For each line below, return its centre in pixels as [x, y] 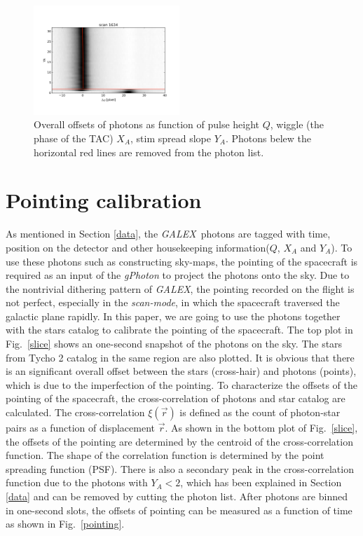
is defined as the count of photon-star [260, 412]
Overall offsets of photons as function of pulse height [147, 124]
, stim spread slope [171, 138]
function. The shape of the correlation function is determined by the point [165, 455]
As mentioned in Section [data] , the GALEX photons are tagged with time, [168, 234]
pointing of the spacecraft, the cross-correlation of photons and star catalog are [176, 398]
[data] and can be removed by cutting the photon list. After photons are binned [177, 496]
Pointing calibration [104, 200]
